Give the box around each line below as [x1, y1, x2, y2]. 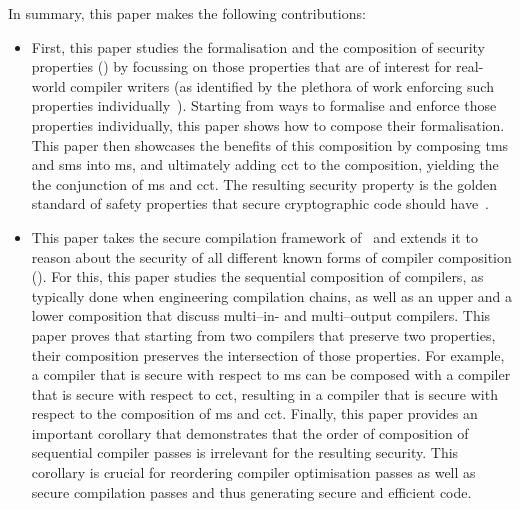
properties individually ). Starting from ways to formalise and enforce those [31, 95, 497, 116]
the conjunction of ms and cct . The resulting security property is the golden [31, 173, 498, 194]
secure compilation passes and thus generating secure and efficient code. [31, 481, 472, 502]
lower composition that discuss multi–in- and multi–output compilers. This [31, 305, 491, 326]
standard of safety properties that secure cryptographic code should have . [31, 193, 490, 214]
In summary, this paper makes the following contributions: [8, 3, 366, 23]
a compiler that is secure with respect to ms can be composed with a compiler [31, 364, 511, 385]
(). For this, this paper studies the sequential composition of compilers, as [31, 266, 484, 287]
